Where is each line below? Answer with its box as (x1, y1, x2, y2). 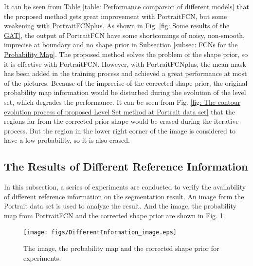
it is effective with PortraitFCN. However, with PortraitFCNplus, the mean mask (4, 58, 246, 69)
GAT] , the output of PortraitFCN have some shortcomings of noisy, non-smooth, (4, 30, 245, 40)
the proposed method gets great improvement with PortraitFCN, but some (4, 11, 227, 21)
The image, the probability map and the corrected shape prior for (23, 243, 219, 253)
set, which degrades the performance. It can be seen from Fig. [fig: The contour (4, 96, 240, 107)
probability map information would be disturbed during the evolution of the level (4, 87, 246, 97)
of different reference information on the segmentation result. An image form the (4, 191, 244, 201)
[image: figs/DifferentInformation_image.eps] (23, 229, 177, 236)
